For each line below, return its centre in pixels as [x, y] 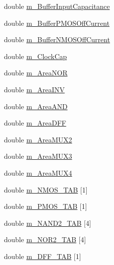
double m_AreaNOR [36, 73]
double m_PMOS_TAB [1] [46, 206]
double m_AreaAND [36, 106]
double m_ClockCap [35, 56]
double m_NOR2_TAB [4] [45, 239]
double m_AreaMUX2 [38, 139]
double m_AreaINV [34, 89]
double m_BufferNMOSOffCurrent [57, 39]
